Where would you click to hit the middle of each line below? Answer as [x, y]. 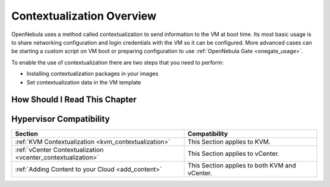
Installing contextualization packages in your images [93, 74]
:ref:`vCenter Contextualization [59, 150]
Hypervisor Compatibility [61, 119]
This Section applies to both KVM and [242, 166]
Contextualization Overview [84, 16]
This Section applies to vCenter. [233, 154]
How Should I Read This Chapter [74, 100]
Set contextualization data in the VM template [84, 82]
